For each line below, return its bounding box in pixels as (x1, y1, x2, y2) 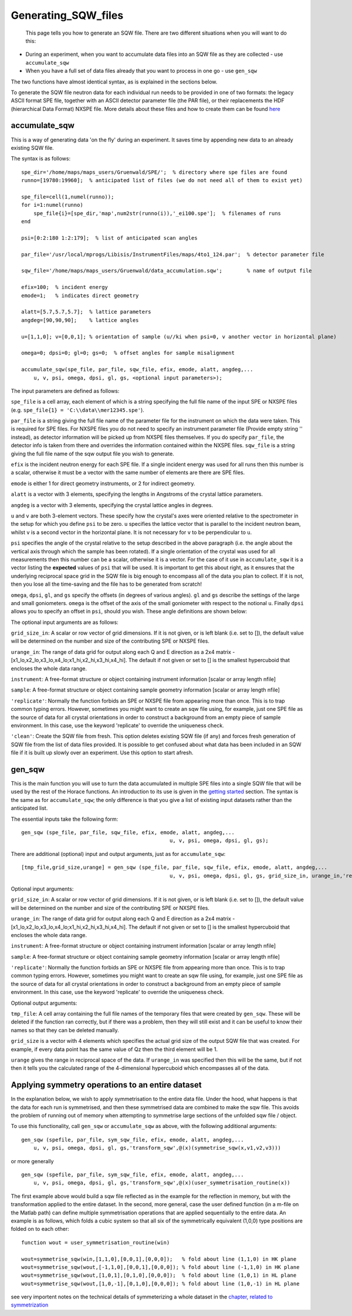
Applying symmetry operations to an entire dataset (11, 1080, 202, 1090)
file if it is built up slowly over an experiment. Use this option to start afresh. (11, 749, 194, 756)
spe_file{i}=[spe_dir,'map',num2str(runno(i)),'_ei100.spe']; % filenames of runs (33, 210, 282, 217)
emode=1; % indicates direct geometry (21, 292, 139, 299)
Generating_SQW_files (11, 9, 124, 22)
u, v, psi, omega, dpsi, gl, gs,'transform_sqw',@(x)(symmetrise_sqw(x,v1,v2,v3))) (33, 1144, 282, 1151)
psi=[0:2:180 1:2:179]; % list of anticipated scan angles (21, 234, 198, 241)
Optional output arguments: (11, 999, 77, 1006)
